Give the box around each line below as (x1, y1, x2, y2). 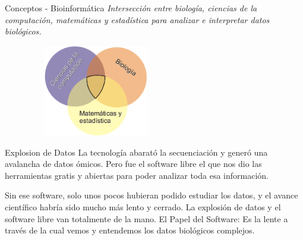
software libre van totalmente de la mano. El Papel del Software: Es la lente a (5, 212, 288, 225)
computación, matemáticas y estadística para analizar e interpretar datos (5, 13, 270, 26)
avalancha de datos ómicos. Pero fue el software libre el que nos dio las (5, 157, 262, 170)
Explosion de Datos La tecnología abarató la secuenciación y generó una (5, 146, 268, 158)
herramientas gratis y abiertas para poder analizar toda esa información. (5, 169, 269, 181)
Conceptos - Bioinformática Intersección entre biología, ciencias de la (5, 2, 257, 14)
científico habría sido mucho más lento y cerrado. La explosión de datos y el (5, 200, 281, 213)
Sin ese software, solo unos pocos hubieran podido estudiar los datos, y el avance (5, 189, 298, 201)
